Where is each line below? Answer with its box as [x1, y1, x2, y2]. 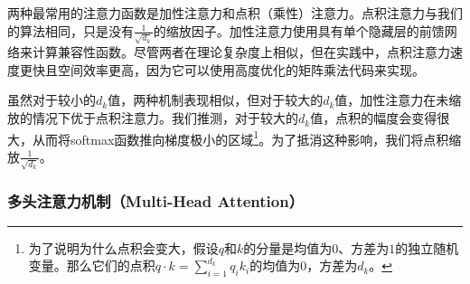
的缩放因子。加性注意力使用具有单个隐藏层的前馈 [153, 21, 445, 40]
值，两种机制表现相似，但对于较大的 [108, 90, 324, 109]
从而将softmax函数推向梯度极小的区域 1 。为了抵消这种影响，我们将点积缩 [32, 127, 462, 148]
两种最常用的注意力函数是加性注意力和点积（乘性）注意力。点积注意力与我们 [7, 4, 463, 22]
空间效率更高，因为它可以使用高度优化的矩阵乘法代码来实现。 [57, 60, 425, 79]
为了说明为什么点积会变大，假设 [28, 238, 219, 257]
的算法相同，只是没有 [7, 21, 134, 40]
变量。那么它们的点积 [28, 256, 155, 275]
